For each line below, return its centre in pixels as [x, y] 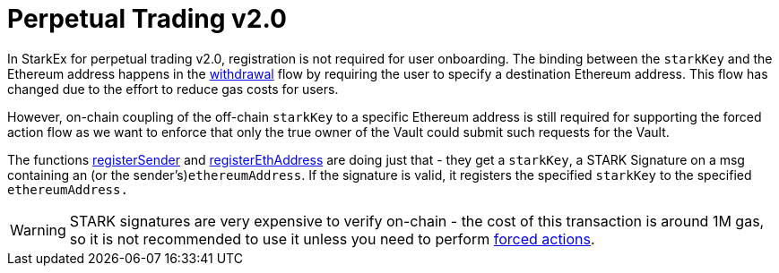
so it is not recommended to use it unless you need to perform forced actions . [332, 239]
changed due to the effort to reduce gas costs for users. [173, 89]
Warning [38, 230]
